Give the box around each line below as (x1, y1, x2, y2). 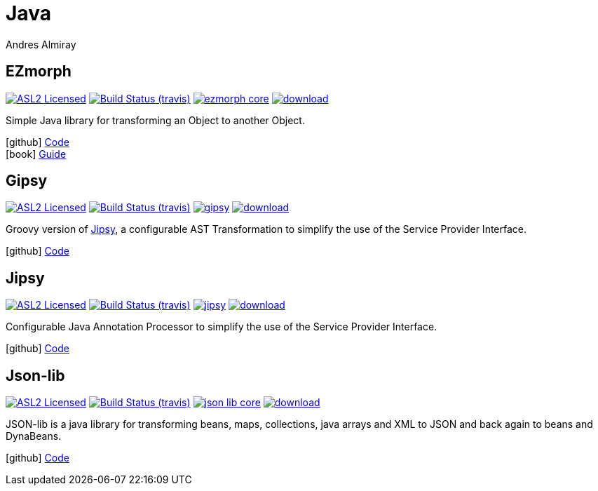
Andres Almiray (6, 38, 76, 51)
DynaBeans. (6, 430, 62, 443)
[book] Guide (6, 147, 67, 160)
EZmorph (6, 62, 72, 81)
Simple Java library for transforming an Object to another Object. (6, 114, 305, 126)
